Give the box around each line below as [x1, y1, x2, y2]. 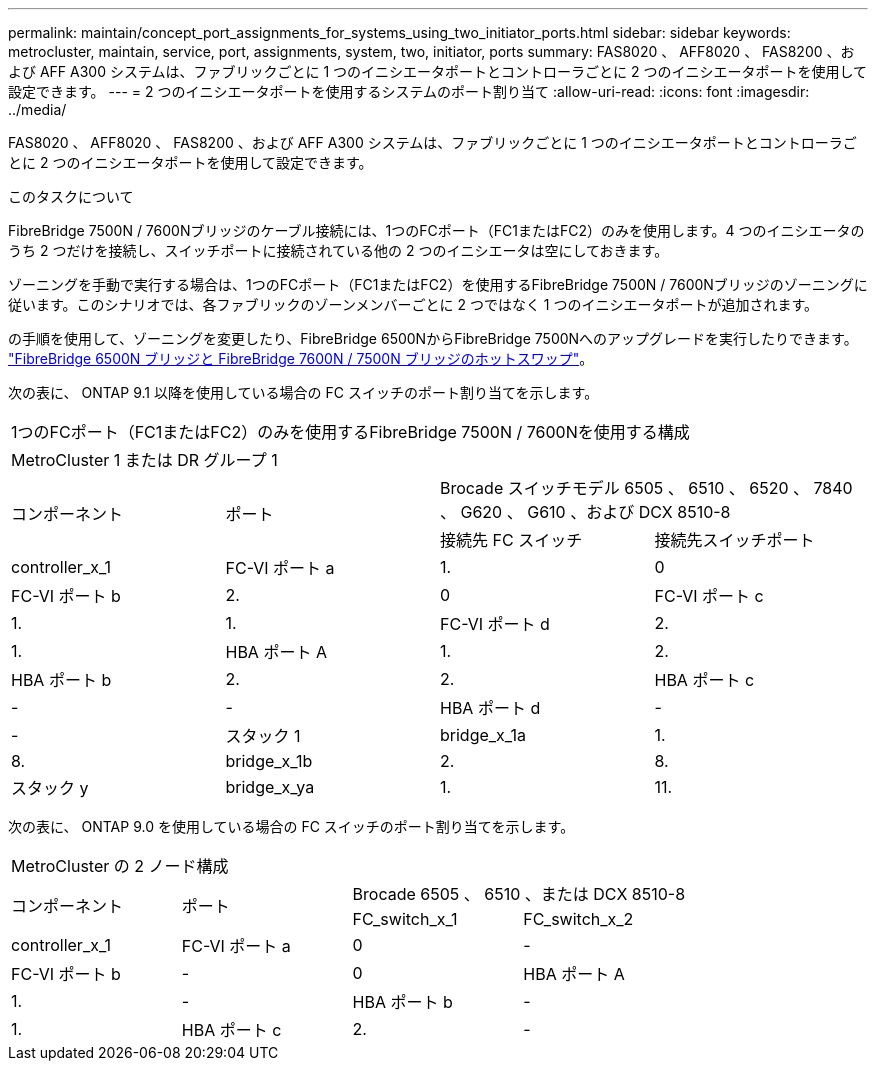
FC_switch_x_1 [352, 909, 458, 929]
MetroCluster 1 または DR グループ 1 [11, 450, 278, 470]
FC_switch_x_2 [523, 909, 634, 929]
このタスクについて [8, 188, 134, 205]
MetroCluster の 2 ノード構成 [11, 856, 229, 876]
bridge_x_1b [225, 751, 313, 771]
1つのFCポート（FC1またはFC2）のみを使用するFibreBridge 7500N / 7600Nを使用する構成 [11, 422, 690, 442]
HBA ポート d [440, 698, 541, 718]
